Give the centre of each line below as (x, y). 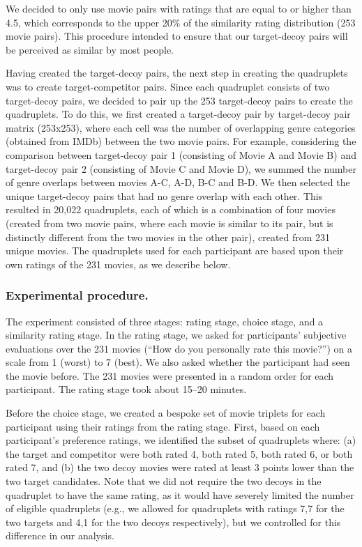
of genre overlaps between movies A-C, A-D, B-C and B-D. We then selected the (178, 182)
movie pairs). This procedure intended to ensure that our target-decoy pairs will (177, 36)
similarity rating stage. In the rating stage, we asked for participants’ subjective (176, 335)
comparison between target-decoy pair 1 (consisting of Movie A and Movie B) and (181, 154)
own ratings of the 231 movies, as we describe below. (118, 264)
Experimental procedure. (77, 295)
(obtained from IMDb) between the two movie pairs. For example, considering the (181, 141)
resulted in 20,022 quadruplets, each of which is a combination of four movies (171, 209)
